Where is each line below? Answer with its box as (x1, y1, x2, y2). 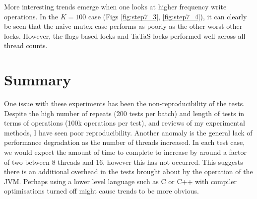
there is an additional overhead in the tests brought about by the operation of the (4, 166, 253, 177)
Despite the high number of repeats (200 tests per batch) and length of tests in (4, 108, 245, 118)
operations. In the (4, 11, 59, 21)
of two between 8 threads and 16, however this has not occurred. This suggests (4, 156, 243, 167)
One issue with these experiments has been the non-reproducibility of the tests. (4, 98, 245, 109)
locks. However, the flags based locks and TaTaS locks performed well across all (4, 30, 246, 41)
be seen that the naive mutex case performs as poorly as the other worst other (4, 21, 243, 31)
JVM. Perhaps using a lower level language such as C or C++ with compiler (4, 176, 237, 186)
